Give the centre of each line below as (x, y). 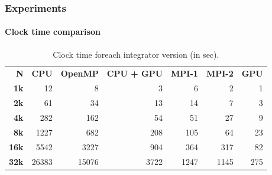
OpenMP (80, 73)
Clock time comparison (53, 32)
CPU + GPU (135, 73)
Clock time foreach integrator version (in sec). (136, 54)
